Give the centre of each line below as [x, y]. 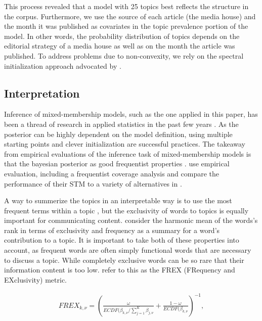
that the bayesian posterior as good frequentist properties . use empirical [117, 164]
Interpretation [42, 93]
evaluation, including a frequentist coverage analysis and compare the [112, 173]
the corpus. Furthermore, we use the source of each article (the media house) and [130, 16]
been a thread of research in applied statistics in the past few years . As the [121, 124]
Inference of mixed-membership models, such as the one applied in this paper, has [131, 114]
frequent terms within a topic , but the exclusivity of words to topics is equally [126, 210]
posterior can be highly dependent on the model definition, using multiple [118, 134]
